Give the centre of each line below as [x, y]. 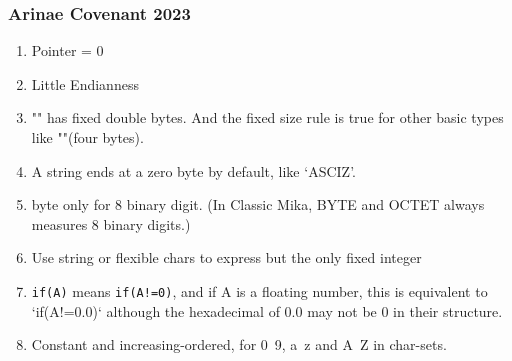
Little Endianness [85, 83]
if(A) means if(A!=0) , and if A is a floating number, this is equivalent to [259, 290]
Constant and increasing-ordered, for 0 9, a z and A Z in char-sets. [239, 344]
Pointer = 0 [67, 50]
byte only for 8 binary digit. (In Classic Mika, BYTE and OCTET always [258, 204]
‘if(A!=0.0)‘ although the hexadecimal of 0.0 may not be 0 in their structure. [267, 310]
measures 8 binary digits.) [111, 223]
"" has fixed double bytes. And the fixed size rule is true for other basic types [267, 117]
